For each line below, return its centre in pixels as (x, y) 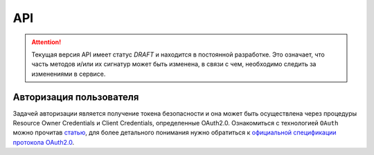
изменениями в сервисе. (69, 74)
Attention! (46, 42)
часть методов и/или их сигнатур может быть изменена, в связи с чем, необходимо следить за (174, 64)
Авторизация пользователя (76, 97)
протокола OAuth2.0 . (44, 142)
